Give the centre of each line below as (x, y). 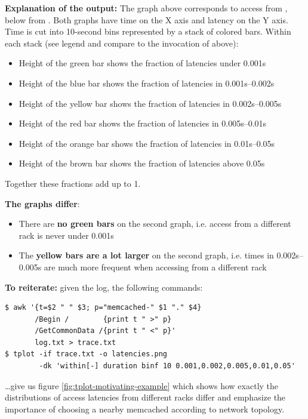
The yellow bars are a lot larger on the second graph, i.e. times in (146, 255)
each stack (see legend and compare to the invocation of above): (122, 43)
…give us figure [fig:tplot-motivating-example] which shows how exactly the (142, 385)
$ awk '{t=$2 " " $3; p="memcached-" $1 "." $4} (103, 308)
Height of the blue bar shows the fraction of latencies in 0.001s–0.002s (147, 83)
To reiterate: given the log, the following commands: (104, 287)
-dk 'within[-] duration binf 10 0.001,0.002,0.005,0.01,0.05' (167, 366)
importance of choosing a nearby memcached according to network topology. (145, 409)
